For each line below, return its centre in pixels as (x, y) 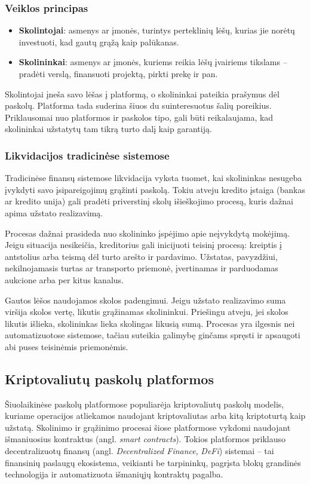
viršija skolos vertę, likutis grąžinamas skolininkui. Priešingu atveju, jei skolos (147, 312)
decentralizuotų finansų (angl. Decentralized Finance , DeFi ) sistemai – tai (139, 451)
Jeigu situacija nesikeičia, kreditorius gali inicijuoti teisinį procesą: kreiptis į (144, 245)
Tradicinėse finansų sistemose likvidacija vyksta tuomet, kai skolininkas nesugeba (154, 178)
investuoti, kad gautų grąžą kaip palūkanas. (99, 42)
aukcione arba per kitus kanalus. (64, 279)
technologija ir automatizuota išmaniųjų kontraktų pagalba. (114, 474)
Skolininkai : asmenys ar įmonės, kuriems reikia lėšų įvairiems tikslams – (153, 62)
